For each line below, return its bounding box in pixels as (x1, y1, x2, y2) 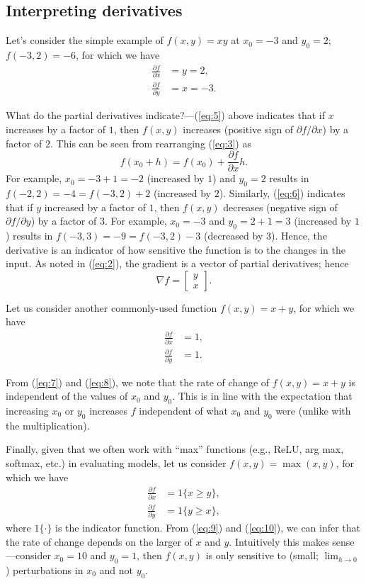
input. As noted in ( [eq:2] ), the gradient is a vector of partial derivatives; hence (6, 256, 349, 271)
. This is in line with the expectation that (172, 388, 353, 403)
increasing (6, 403, 49, 418)
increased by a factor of (44, 199, 146, 214)
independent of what (139, 403, 228, 418)
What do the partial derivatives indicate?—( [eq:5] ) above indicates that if (6, 108, 326, 123)
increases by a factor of (6, 121, 105, 136)
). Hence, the (270, 228, 327, 242)
